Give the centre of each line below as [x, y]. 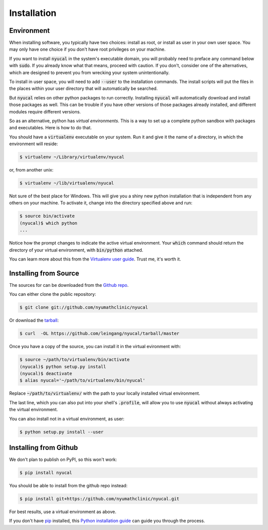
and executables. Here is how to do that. [50, 128]
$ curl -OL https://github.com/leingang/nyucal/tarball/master [100, 334]
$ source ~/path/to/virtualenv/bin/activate [75, 360]
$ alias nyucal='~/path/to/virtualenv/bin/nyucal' [83, 381]
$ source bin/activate [47, 216]
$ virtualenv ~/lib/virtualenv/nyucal [67, 183]
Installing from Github [44, 447]
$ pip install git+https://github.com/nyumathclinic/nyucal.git [100, 499]
